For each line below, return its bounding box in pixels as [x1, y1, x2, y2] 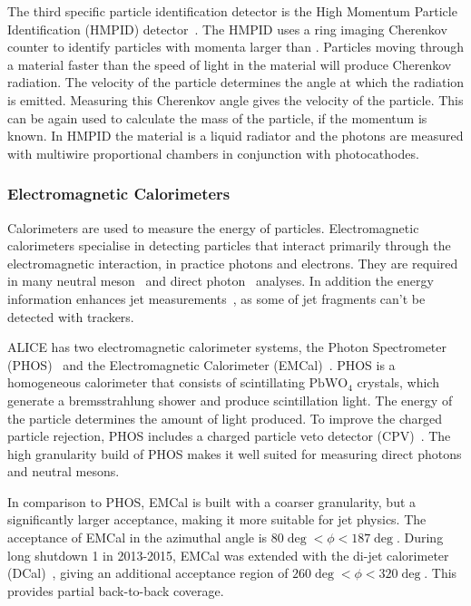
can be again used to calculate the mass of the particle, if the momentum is [7, 108, 427, 127]
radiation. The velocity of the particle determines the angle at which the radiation [7, 73, 465, 92]
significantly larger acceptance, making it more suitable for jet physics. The [7, 510, 427, 529]
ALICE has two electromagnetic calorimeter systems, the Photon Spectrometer [7, 337, 447, 357]
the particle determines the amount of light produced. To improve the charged [7, 408, 442, 427]
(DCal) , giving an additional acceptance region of [7, 563, 289, 582]
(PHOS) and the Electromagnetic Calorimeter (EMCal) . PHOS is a [7, 355, 396, 374]
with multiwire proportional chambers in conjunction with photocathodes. [7, 143, 419, 162]
